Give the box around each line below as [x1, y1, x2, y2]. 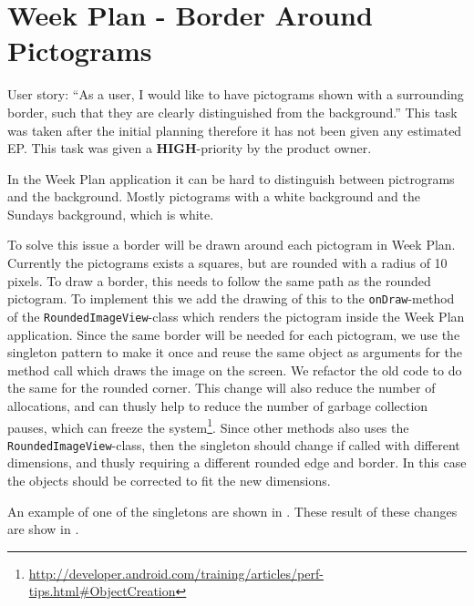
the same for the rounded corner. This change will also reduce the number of [7, 378, 436, 397]
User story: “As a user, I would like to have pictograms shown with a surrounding [7, 85, 464, 104]
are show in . [7, 519, 79, 539]
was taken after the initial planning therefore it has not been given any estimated [7, 120, 462, 139]
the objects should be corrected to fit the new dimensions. [7, 471, 331, 490]
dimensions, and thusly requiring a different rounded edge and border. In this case [7, 453, 467, 472]
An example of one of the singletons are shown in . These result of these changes [7, 501, 458, 520]
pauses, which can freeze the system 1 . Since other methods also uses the [7, 415, 409, 437]
